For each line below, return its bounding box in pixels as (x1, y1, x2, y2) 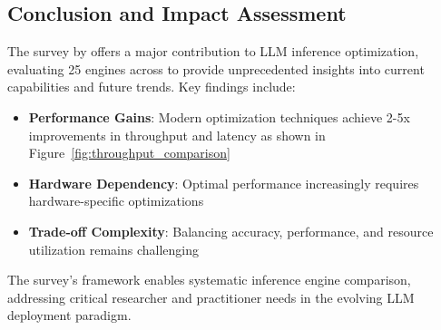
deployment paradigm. (7, 306, 132, 325)
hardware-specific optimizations (28, 191, 204, 210)
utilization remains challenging (28, 239, 199, 258)
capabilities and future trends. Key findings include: (7, 77, 296, 96)
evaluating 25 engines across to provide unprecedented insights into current (7, 59, 425, 78)
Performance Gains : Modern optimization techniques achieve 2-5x (28, 107, 410, 126)
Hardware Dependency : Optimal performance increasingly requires (28, 173, 419, 192)
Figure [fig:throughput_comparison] (28, 143, 230, 162)
